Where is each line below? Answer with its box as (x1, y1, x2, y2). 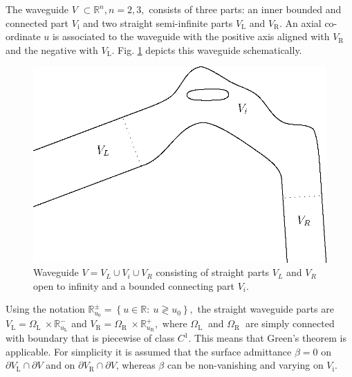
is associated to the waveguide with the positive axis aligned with (52, 29, 330, 44)
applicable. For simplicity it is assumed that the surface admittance (6, 344, 292, 358)
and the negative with (6, 42, 98, 57)
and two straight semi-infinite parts (83, 15, 233, 30)
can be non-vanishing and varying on (167, 358, 324, 372)
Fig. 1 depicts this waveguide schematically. (118, 42, 302, 57)
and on (46, 358, 75, 372)
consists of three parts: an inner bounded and (149, 2, 342, 16)
